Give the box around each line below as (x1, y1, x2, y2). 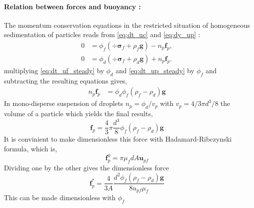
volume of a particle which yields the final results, (4, 108, 153, 119)
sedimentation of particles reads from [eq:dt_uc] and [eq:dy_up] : (4, 29, 200, 40)
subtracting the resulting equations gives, (4, 75, 127, 85)
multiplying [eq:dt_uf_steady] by (4, 65, 105, 76)
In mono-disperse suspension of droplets (4, 98, 123, 108)
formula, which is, (4, 144, 57, 154)
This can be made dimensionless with (4, 192, 116, 203)
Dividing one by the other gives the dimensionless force (4, 162, 169, 172)
